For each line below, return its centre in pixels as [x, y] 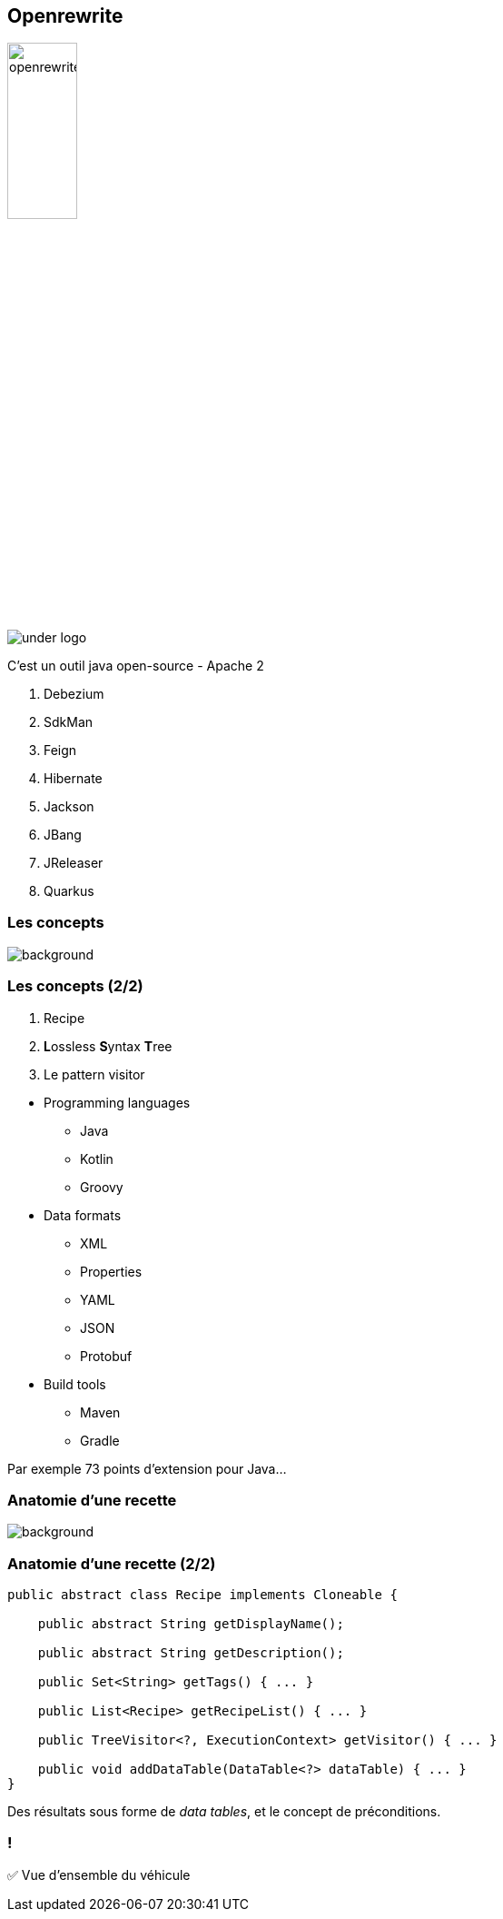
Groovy [102, 1187]
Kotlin [97, 1158]
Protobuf [106, 1356]
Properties [111, 1271]
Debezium [74, 694]
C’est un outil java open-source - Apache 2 [136, 666]
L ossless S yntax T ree [108, 1046]
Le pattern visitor [94, 1074]
